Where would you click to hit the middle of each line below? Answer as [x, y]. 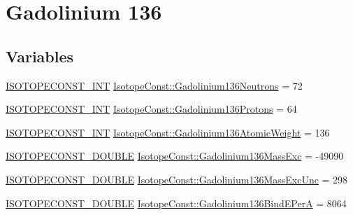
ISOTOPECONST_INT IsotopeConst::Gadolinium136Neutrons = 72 [154, 85]
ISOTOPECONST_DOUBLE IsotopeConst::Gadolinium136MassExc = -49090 [175, 156]
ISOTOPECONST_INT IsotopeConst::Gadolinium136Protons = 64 [151, 109]
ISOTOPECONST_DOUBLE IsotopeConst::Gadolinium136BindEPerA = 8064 [176, 203]
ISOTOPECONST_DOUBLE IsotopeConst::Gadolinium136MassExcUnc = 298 [177, 179]
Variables [40, 56]
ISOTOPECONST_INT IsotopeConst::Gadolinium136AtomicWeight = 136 [168, 132]
